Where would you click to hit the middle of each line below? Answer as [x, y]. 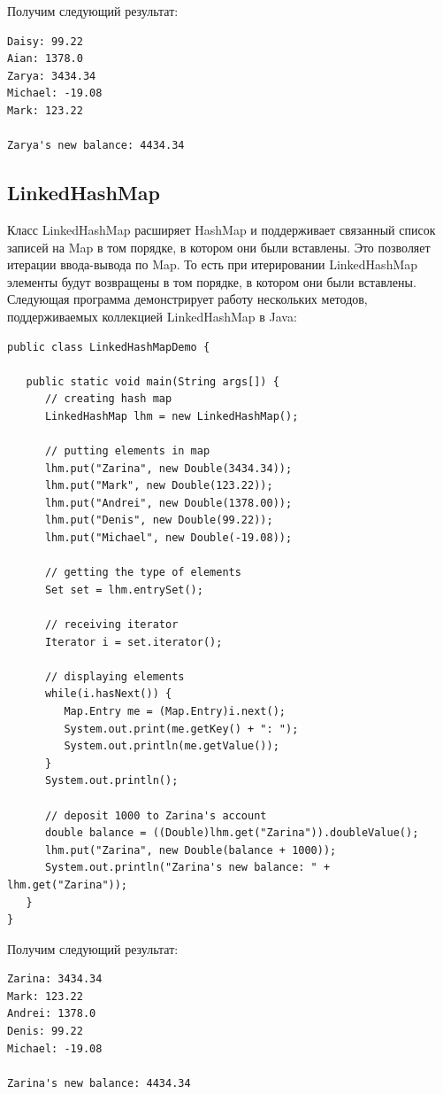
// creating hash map [108, 399]
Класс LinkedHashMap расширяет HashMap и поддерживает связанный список [221, 229]
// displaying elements [115, 676]
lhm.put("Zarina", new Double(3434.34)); [168, 468]
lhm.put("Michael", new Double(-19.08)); [168, 538]
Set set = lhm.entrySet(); [124, 590]
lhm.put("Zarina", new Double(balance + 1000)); [191, 850]
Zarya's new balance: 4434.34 [96, 146]
